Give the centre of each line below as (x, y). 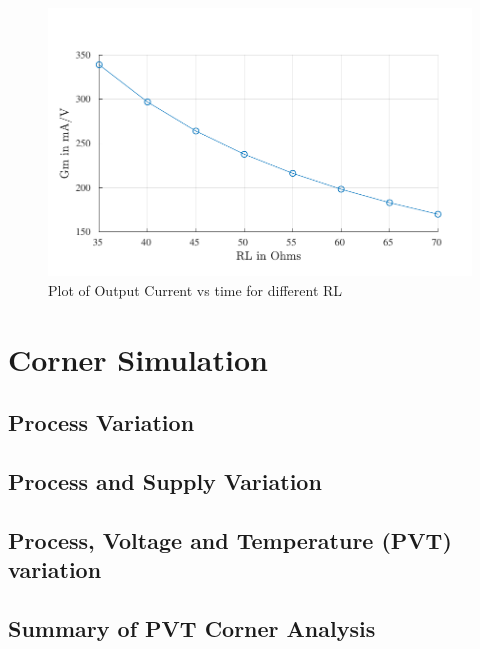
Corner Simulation (138, 358)
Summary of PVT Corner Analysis (192, 628)
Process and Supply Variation (165, 481)
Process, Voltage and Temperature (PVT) (230, 539)
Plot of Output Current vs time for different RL (195, 290)
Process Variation (101, 422)
